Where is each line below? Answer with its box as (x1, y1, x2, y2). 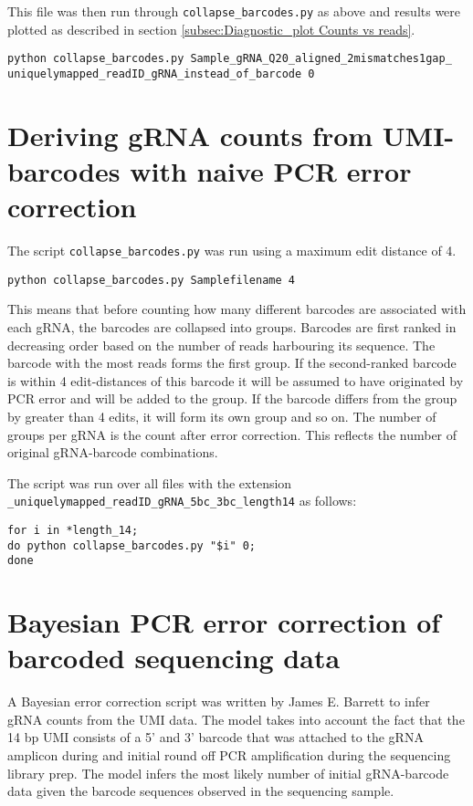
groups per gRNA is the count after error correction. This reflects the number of (7, 424, 457, 444)
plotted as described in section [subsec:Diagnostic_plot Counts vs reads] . (7, 19, 415, 38)
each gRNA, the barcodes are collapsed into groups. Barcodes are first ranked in (7, 317, 457, 336)
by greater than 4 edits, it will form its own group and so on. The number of (7, 406, 436, 425)
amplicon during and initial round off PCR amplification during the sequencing (7, 746, 451, 765)
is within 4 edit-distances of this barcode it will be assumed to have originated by (7, 371, 464, 390)
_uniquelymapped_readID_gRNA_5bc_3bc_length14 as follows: (7, 491, 357, 510)
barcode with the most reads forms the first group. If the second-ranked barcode (7, 353, 457, 372)
